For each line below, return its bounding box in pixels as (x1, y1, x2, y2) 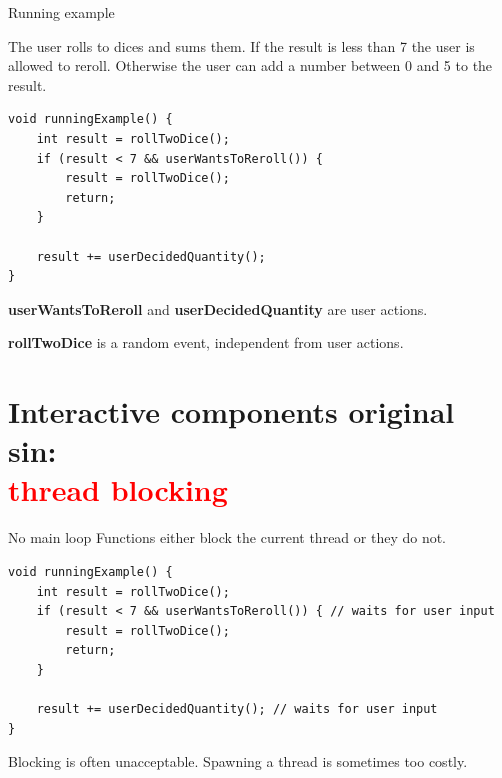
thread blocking (8, 469, 228, 510)
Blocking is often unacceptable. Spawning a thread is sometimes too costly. (8, 751, 468, 772)
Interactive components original (8, 391, 455, 432)
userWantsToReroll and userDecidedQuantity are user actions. (8, 298, 428, 319)
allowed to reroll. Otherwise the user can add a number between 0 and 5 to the (8, 55, 493, 76)
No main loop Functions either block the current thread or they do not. (8, 527, 447, 548)
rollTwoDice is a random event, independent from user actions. (8, 332, 404, 353)
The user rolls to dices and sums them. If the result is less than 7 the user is (8, 35, 475, 56)
